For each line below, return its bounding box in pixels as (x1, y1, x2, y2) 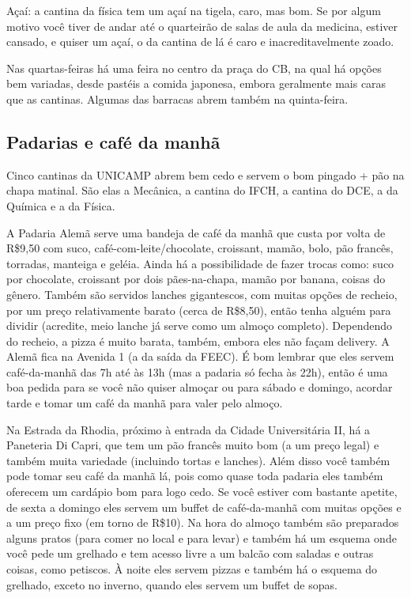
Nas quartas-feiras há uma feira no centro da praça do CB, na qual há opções (6, 59, 382, 76)
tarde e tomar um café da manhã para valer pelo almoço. (6, 395, 283, 411)
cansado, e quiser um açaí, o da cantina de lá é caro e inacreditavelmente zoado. (6, 33, 394, 50)
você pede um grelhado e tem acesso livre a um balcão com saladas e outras (6, 545, 374, 562)
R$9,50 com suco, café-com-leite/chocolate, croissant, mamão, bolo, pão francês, (6, 240, 394, 256)
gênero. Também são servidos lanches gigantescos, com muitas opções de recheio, (6, 286, 398, 302)
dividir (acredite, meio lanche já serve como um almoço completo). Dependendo (6, 317, 393, 334)
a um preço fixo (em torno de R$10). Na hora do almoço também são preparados (6, 514, 399, 531)
